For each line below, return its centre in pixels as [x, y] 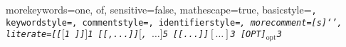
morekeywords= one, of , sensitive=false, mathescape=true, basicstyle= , [161, 9]
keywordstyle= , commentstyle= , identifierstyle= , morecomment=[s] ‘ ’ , [174, 22]
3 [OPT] [248, 35]
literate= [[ [34, 35]
